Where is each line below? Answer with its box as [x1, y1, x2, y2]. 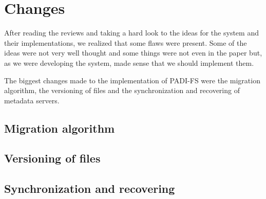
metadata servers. [4, 95, 60, 105]
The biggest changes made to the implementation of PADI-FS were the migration [4, 75, 260, 85]
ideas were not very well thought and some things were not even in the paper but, [4, 47, 262, 58]
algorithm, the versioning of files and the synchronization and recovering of [4, 85, 240, 96]
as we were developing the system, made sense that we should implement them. [4, 57, 254, 68]
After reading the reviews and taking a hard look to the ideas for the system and [4, 27, 259, 38]
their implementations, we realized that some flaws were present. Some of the [4, 37, 247, 48]
